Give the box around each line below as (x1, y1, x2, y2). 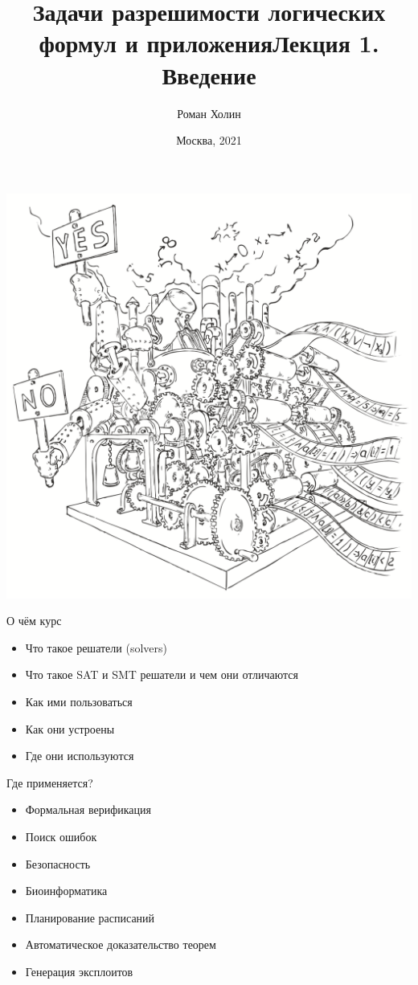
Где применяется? (6, 774, 93, 791)
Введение (162, 58, 256, 91)
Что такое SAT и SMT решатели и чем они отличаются (25, 666, 298, 683)
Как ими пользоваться (25, 693, 133, 710)
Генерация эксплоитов (25, 963, 133, 979)
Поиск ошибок (25, 828, 97, 845)
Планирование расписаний (25, 909, 155, 926)
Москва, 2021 (176, 132, 242, 149)
